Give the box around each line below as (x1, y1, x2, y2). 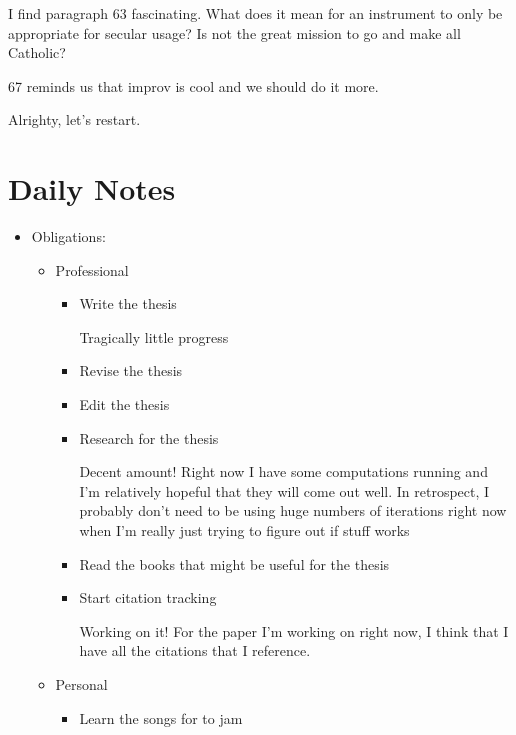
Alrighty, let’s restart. (8, 109, 141, 130)
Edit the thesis (79, 394, 170, 415)
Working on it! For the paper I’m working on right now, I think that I (79, 620, 509, 641)
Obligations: (31, 226, 106, 247)
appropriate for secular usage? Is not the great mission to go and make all (8, 22, 461, 43)
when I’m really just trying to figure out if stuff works (79, 520, 410, 541)
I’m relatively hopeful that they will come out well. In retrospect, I (79, 480, 490, 501)
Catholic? (8, 42, 66, 63)
